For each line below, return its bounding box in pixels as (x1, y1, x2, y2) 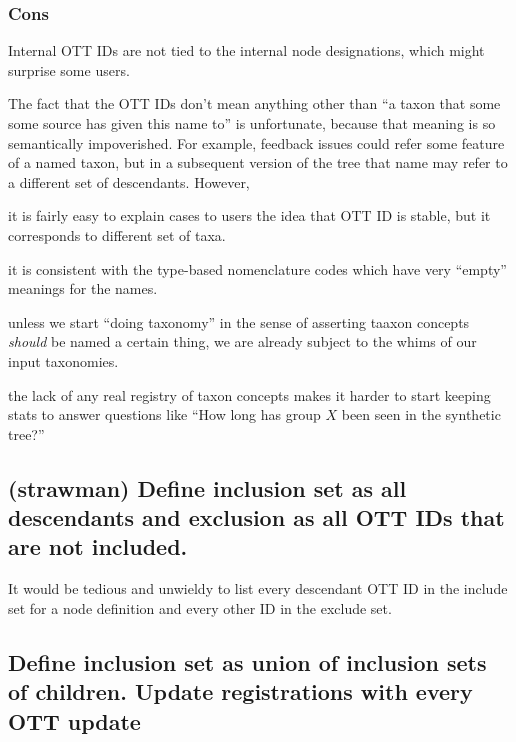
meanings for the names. (8, 278, 158, 299)
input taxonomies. (8, 350, 119, 371)
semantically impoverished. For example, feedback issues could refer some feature (8, 132, 505, 153)
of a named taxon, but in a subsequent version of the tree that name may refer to (8, 152, 508, 173)
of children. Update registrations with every (8, 676, 473, 707)
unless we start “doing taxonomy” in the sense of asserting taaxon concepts (8, 311, 470, 332)
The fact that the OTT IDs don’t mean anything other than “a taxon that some (8, 93, 501, 114)
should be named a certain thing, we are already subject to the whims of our (8, 331, 477, 352)
